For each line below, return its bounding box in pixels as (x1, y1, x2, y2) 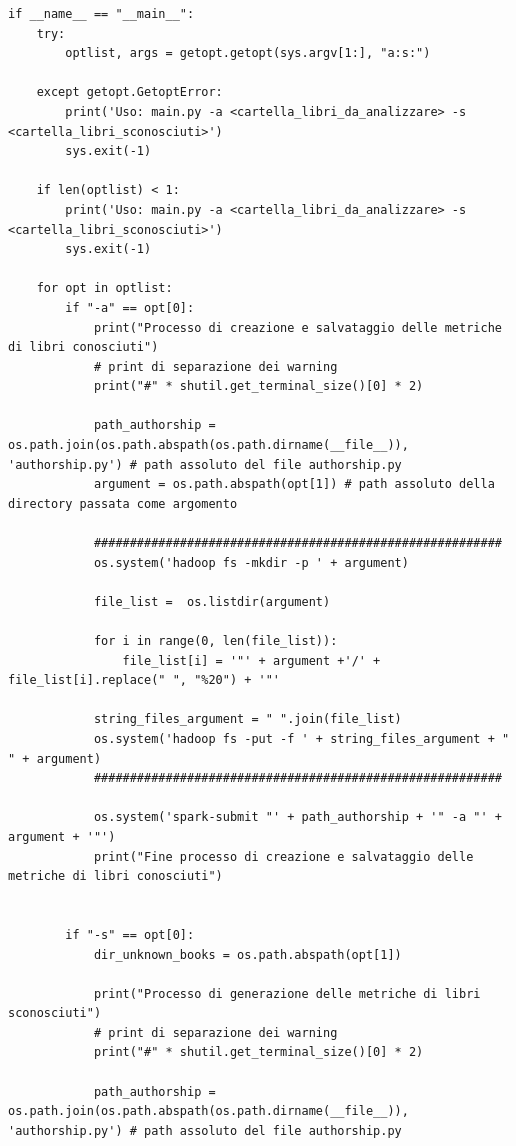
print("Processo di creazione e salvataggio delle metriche (93, 320, 502, 335)
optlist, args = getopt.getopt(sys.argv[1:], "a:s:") (65, 46, 431, 61)
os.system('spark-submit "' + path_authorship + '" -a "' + (93, 810, 502, 825)
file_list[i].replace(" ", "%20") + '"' (8, 673, 281, 688)
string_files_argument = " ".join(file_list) (93, 712, 402, 727)
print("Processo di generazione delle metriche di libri (93, 986, 481, 1001)
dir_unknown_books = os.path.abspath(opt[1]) (93, 947, 402, 962)
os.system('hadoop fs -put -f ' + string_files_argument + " (93, 731, 510, 746)
